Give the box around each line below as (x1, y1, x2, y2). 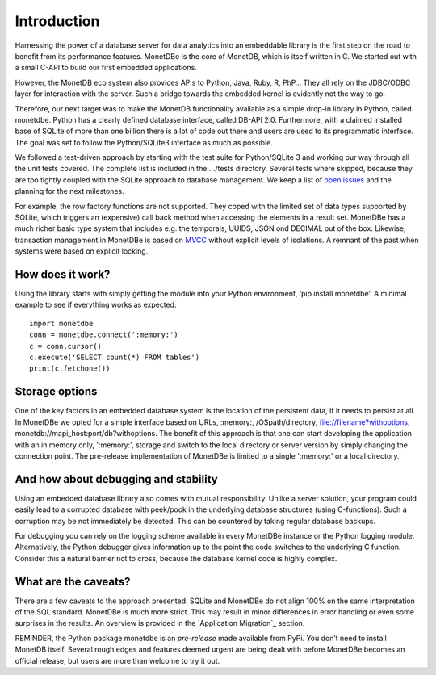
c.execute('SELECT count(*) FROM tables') (29, 353, 200, 363)
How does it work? (15, 267, 111, 281)
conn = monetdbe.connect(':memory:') (29, 330, 179, 339)
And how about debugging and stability (15, 472, 218, 486)
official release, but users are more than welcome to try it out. (15, 656, 220, 665)
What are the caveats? (15, 574, 131, 589)
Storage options (15, 384, 98, 399)
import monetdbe (29, 319, 94, 328)
